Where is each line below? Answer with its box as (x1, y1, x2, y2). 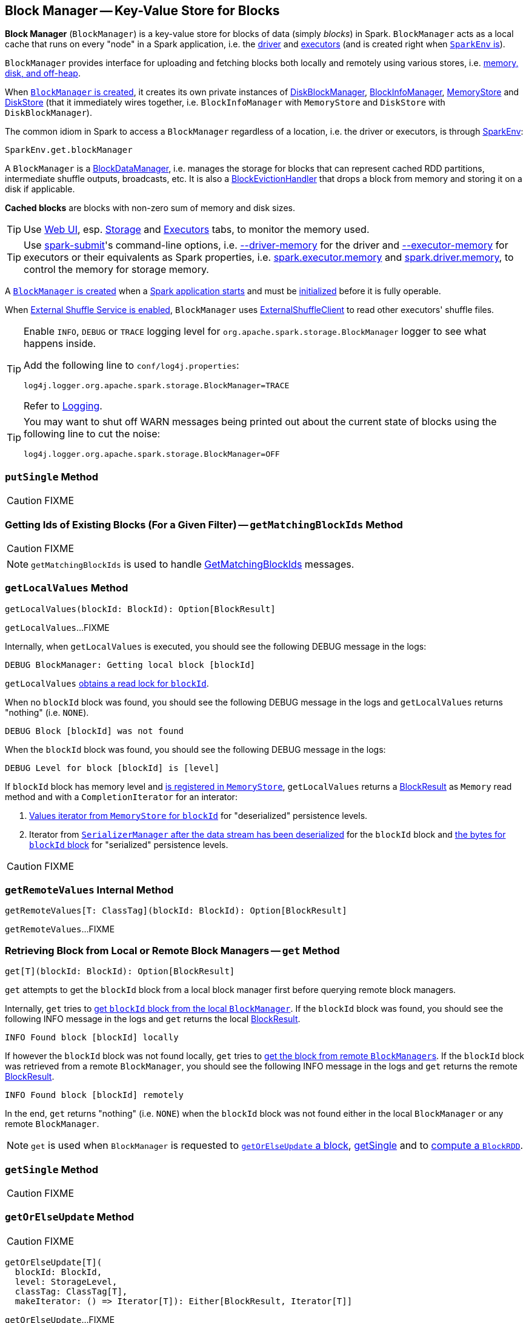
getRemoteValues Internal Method (5, 884, 174, 897)
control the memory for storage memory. (24, 263, 209, 276)
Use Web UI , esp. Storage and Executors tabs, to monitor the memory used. (24, 223, 370, 236)
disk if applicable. (5, 184, 75, 195)
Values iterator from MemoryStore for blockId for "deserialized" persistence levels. (29, 810, 368, 821)
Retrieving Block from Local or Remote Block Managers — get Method (5, 944, 340, 957)
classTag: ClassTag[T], (15, 1286, 128, 1296)
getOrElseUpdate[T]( (5, 1257, 102, 1267)
